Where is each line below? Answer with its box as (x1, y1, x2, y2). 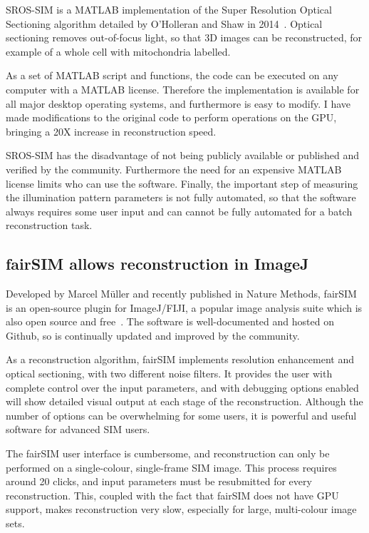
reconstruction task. (6, 218, 93, 233)
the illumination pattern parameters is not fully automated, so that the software (6, 190, 356, 205)
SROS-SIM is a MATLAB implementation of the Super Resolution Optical (6, 2, 332, 16)
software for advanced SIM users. (6, 422, 150, 437)
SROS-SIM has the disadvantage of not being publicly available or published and (6, 148, 359, 163)
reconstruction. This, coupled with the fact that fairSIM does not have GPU (6, 487, 339, 502)
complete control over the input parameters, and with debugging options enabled (6, 380, 359, 395)
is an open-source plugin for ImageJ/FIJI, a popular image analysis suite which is (6, 300, 363, 315)
